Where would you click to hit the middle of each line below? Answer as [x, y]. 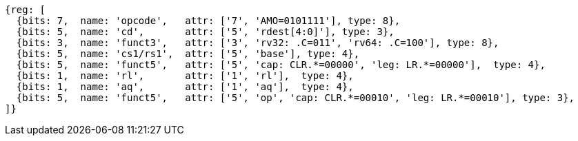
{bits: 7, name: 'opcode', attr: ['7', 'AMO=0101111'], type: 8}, [208, 21]
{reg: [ [26, 10]
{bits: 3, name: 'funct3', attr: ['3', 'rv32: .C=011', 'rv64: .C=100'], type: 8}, [258, 43]
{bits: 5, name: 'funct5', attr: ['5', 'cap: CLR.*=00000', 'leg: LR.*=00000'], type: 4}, [281, 65]
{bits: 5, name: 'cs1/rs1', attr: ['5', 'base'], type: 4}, [188, 54]
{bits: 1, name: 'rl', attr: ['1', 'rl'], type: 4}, [185, 76]
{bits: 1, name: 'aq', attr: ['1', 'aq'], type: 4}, [185, 87]
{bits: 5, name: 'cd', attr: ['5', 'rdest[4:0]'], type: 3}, [205, 32]
